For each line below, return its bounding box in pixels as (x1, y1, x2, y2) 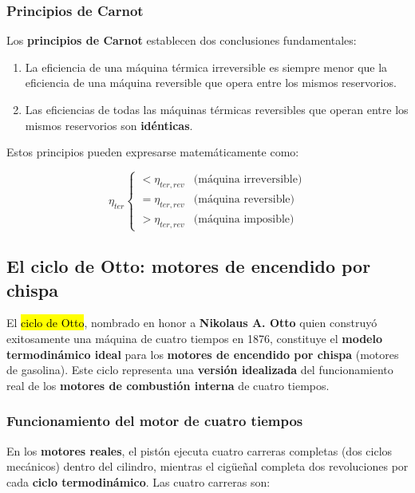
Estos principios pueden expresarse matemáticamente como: (6, 144, 299, 160)
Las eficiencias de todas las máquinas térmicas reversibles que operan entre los (25, 101, 409, 117)
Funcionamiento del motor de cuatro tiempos (6, 411, 303, 431)
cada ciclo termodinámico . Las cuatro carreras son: (6, 473, 271, 490)
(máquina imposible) (193, 213, 294, 225)
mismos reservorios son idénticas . (25, 116, 193, 133)
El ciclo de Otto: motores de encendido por (6, 254, 371, 278)
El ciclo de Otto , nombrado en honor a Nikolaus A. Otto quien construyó (6, 314, 377, 331)
